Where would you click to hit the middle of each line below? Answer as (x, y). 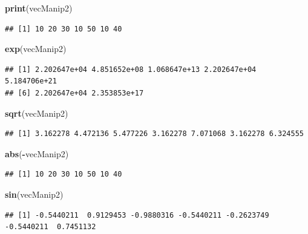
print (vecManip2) (39, 8)
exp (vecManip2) (36, 49)
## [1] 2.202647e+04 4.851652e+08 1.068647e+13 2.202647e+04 (131, 69)
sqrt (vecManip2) (37, 113)
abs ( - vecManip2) (37, 153)
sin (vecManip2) (34, 194)
